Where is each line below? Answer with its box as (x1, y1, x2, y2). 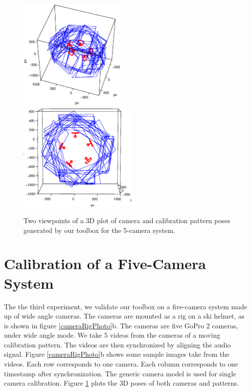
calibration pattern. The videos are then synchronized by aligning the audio (4, 339, 231, 349)
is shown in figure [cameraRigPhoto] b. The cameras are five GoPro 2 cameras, (4, 320, 238, 330)
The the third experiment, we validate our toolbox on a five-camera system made (4, 301, 248, 311)
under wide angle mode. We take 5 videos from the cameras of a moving (4, 330, 221, 340)
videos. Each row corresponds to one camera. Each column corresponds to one (4, 359, 238, 369)
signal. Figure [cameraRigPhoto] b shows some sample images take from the (4, 349, 229, 359)
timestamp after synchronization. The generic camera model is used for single (4, 368, 236, 378)
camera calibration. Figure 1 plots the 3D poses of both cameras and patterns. (4, 378, 239, 388)
